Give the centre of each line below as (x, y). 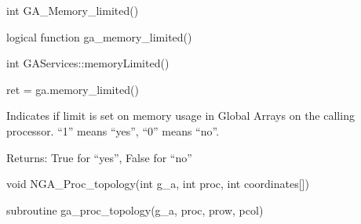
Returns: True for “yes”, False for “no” (99, 157)
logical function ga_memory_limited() (99, 36)
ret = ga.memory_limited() (73, 89)
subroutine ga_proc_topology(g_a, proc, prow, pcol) (135, 210)
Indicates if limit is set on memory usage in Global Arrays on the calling (180, 116)
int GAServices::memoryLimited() (88, 63)
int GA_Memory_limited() (73, 10)
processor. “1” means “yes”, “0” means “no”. (113, 130)
